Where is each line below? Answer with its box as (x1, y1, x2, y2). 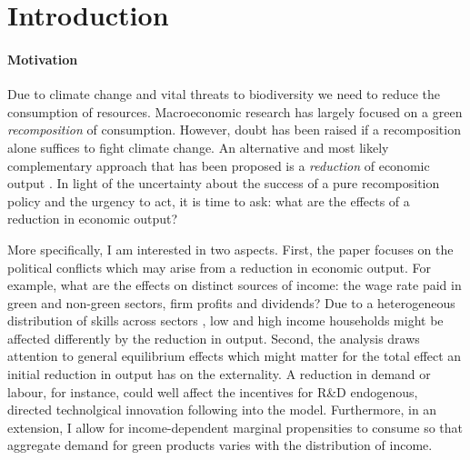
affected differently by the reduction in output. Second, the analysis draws (7, 328, 420, 347)
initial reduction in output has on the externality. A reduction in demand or (7, 365, 431, 384)
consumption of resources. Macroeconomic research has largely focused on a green (7, 102, 463, 121)
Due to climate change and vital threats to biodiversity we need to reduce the (7, 85, 441, 104)
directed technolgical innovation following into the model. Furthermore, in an (7, 400, 437, 419)
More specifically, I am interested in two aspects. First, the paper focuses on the (7, 239, 454, 258)
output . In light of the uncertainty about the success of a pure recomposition (7, 174, 440, 193)
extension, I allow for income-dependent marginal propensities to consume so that (7, 417, 463, 436)
